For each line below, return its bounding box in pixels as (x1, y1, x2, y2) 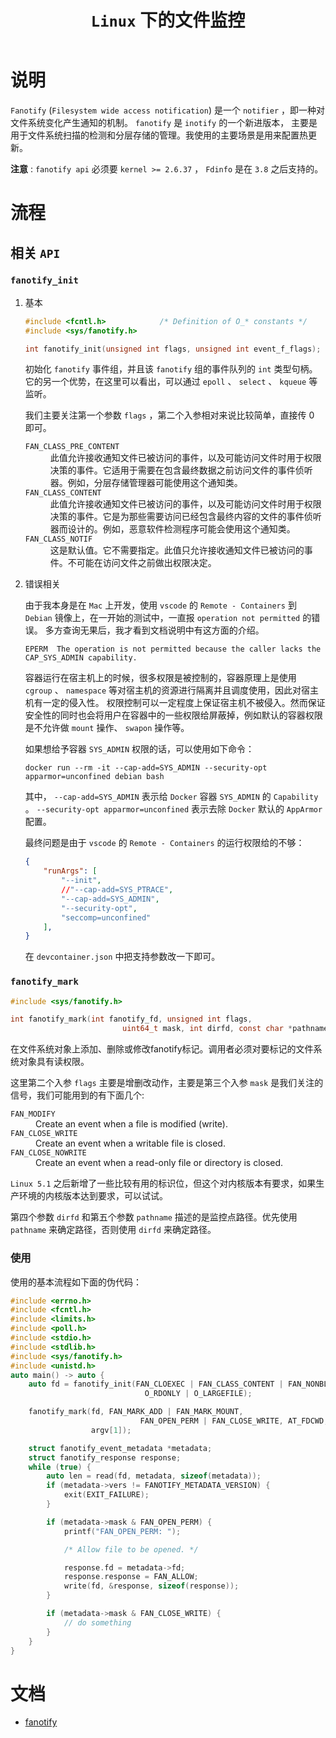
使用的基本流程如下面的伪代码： (10, 1276, 142, 1288)
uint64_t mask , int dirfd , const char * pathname (121, 1024, 329, 1034)
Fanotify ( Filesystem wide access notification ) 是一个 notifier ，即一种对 (10, 104, 326, 116)
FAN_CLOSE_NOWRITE (10, 1148, 87, 1158)
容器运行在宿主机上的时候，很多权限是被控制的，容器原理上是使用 (24, 672, 297, 684)
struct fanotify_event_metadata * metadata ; (28, 1443, 213, 1453)
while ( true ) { (28, 1462, 92, 1472)
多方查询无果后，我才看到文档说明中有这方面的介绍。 (44, 624, 265, 636)
